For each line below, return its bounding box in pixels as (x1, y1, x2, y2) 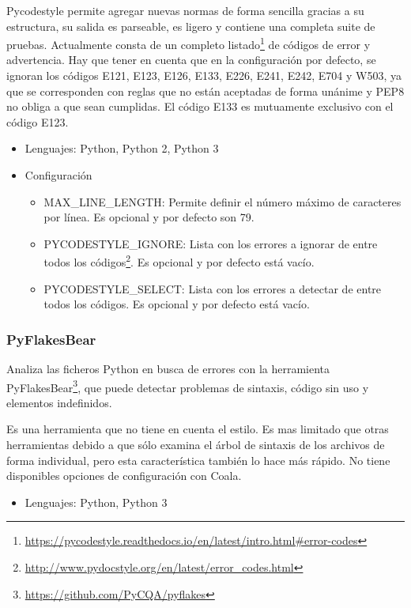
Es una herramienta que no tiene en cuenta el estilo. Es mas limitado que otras (6, 421, 389, 437)
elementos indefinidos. (6, 394, 112, 410)
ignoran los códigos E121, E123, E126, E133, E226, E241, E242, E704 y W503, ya (6, 67, 402, 84)
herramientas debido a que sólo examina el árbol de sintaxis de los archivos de (6, 436, 385, 453)
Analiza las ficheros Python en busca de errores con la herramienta (6, 361, 330, 377)
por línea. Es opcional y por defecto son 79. (43, 209, 255, 225)
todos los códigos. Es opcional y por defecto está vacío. (43, 296, 310, 312)
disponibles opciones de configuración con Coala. (6, 467, 242, 484)
